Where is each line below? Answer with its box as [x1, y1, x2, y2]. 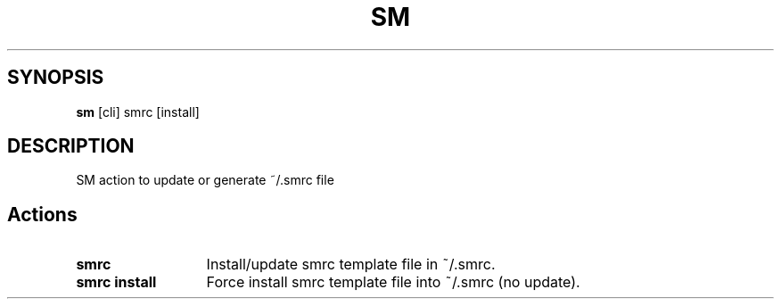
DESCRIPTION [7, 135, 135, 158]
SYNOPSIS [7, 66, 104, 89]
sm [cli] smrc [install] [76, 103, 200, 120]
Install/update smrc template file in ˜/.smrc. [206, 255, 496, 274]
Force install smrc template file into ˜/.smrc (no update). [206, 273, 580, 292]
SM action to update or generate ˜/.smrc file [76, 172, 334, 188]
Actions [7, 203, 78, 226]
